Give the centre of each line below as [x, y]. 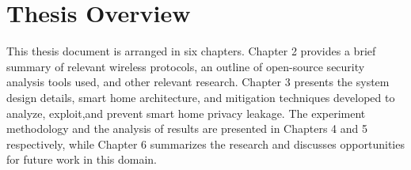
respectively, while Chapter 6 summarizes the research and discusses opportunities [205, 144]
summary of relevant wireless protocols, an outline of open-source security [186, 66]
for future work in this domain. [82, 159]
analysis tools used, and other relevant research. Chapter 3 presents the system [198, 82]
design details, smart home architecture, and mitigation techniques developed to [201, 97]
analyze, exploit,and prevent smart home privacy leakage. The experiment [186, 113]
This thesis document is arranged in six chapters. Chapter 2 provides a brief [191, 51]
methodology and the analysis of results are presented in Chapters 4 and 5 [187, 128]
